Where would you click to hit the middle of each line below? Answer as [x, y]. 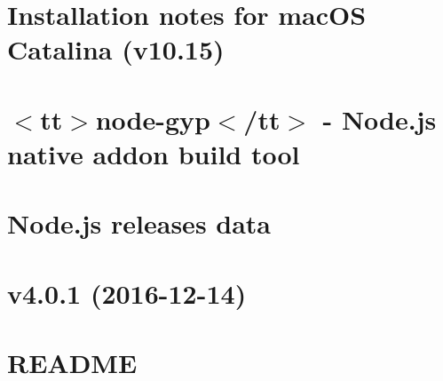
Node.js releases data [139, 223]
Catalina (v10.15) [116, 49]
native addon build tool [154, 153]
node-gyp [153, 119]
